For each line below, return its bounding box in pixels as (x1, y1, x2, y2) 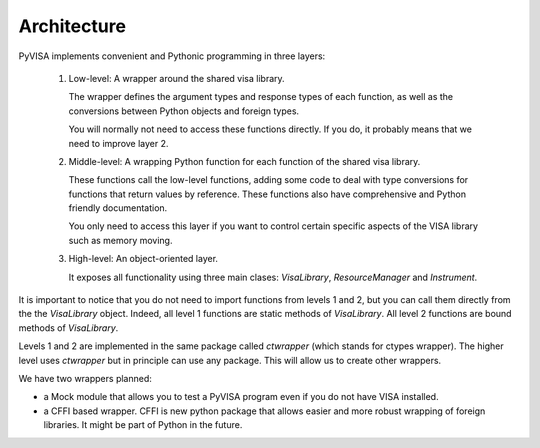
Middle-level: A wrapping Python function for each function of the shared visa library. (68, 155, 421, 167)
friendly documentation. (68, 202, 168, 214)
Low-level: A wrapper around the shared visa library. (68, 72, 285, 84)
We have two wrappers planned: (18, 372, 152, 384)
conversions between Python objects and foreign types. (68, 105, 300, 117)
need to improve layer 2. (68, 137, 169, 149)
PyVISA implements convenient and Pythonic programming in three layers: (18, 50, 326, 62)
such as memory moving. (68, 234, 173, 246)
